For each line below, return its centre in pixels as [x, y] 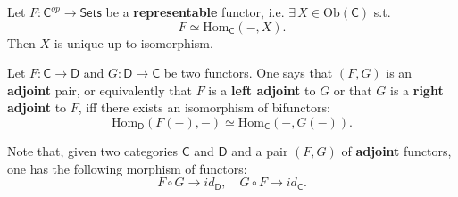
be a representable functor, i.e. [195, 12]
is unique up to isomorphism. [133, 42]
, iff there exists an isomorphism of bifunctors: [204, 107]
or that [353, 90]
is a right [417, 90]
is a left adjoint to [262, 90]
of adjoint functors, [396, 150]
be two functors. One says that [248, 73]
